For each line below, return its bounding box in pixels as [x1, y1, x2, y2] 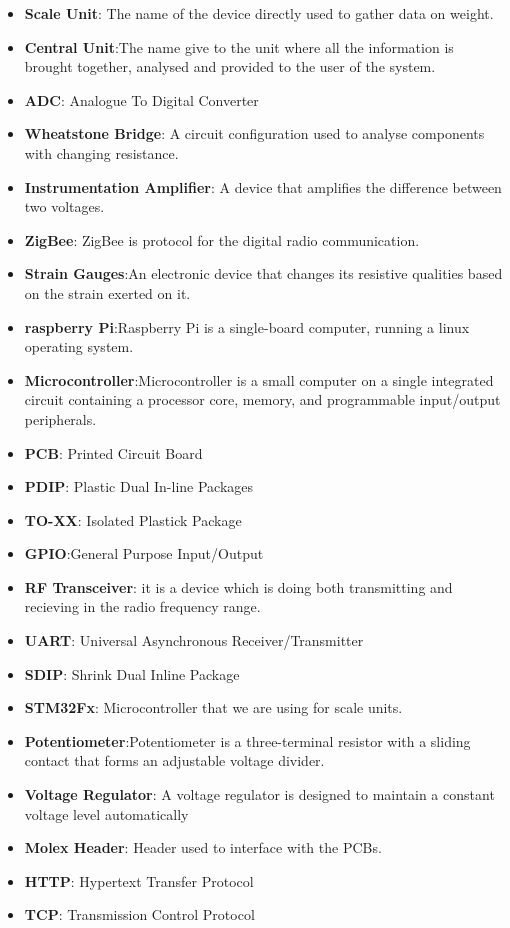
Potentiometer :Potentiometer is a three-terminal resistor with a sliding [24, 730, 471, 751]
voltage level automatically [24, 803, 189, 824]
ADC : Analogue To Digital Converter [24, 89, 259, 110]
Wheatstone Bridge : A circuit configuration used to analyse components [24, 123, 485, 144]
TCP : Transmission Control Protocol [24, 904, 255, 925]
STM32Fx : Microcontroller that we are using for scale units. [24, 697, 403, 718]
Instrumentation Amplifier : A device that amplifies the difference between [24, 176, 502, 197]
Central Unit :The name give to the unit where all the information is [24, 36, 454, 57]
